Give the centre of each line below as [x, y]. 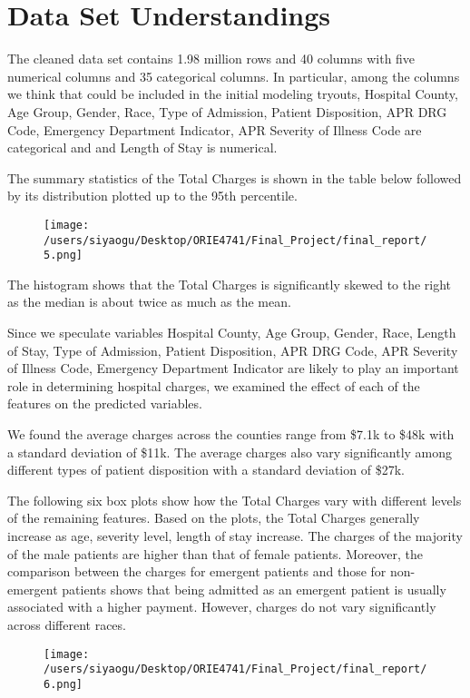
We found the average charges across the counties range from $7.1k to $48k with [231, 434]
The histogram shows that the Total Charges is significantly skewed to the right [230, 284]
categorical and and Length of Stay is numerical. [142, 147]
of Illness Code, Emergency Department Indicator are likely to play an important [233, 368]
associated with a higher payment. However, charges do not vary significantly [222, 607]
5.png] [63, 256]
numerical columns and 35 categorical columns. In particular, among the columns [234, 76]
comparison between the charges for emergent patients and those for [197, 571]
